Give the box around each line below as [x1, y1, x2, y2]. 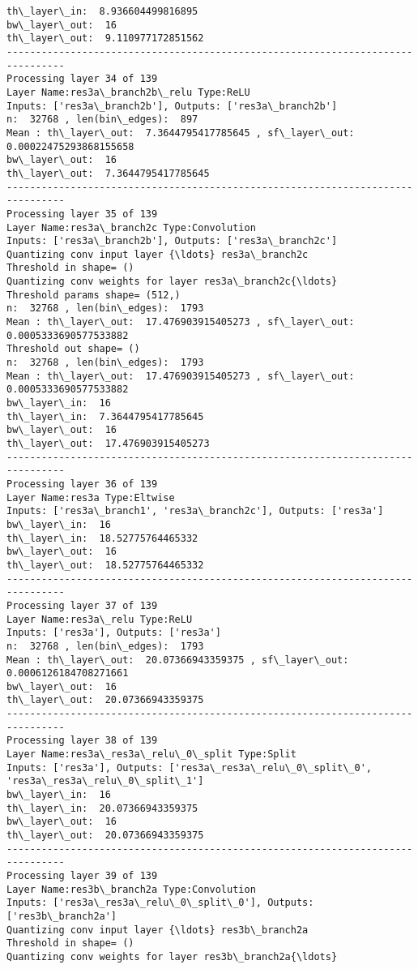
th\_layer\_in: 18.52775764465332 [6, 532, 198, 544]
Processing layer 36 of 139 [6, 478, 158, 490]
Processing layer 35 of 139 [6, 208, 158, 220]
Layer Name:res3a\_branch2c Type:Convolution [6, 221, 256, 234]
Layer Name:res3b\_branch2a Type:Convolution [6, 883, 256, 895]
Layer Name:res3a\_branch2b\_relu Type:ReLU [6, 86, 250, 98]
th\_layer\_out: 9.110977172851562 [6, 32, 204, 45]
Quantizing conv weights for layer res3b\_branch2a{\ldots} [6, 950, 338, 963]
